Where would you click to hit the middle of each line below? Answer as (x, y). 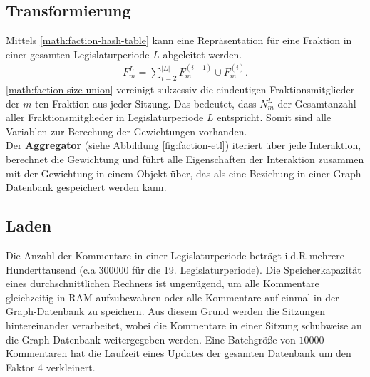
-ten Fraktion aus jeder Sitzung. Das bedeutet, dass (144, 103)
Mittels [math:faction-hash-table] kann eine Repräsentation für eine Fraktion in (179, 40)
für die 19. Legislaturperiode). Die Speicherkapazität (247, 269)
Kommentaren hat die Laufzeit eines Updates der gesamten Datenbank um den (179, 353)
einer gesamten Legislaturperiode (78, 54)
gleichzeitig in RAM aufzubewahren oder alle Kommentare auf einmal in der (173, 297)
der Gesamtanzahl (317, 103)
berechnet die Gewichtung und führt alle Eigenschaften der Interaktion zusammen (185, 159)
